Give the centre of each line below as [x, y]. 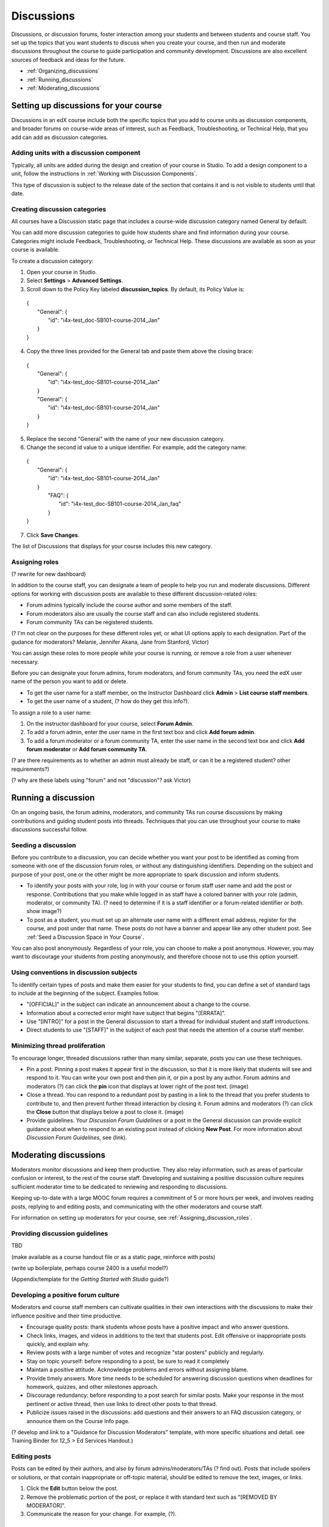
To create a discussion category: [52, 261]
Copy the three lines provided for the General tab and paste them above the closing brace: [140, 351]
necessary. [25, 661]
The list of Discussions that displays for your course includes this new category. [112, 546]
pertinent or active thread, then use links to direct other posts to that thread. [122, 1404]
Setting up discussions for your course [87, 105]
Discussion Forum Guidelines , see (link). [77, 1138]
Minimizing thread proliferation [58, 1046]
